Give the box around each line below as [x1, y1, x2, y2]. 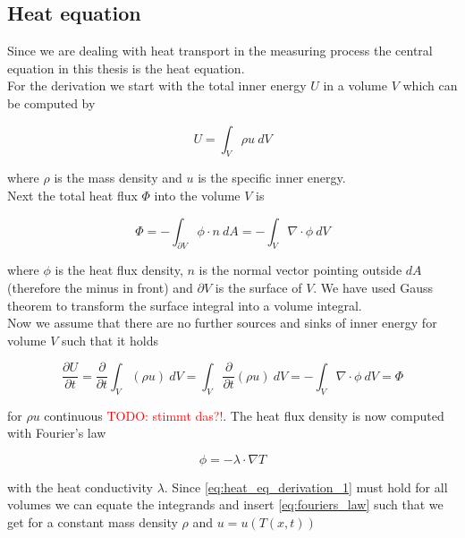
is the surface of [215, 278, 302, 296]
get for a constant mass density [7, 512, 178, 531]
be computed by [7, 93, 96, 112]
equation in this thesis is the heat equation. [7, 58, 245, 77]
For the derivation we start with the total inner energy [7, 76, 307, 95]
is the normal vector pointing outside [199, 260, 402, 279]
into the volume [154, 185, 241, 204]
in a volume [323, 76, 387, 95]
